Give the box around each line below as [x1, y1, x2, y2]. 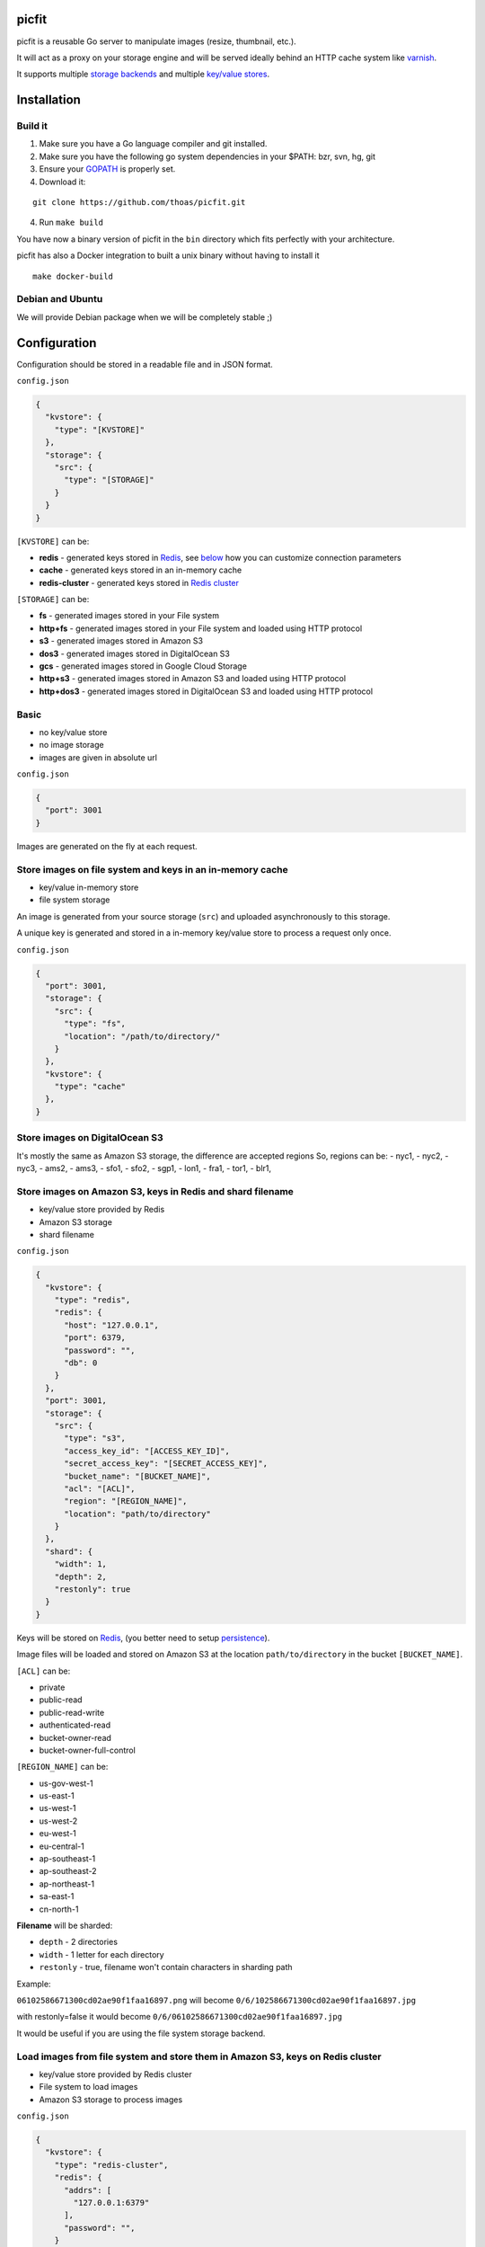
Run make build [39, 217, 103, 228]
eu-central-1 [39, 1841, 84, 1852]
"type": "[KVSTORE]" [54, 424, 145, 435]
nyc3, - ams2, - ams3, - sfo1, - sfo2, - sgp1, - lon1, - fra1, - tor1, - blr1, [16, 1162, 272, 1173]
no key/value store [39, 726, 108, 737]
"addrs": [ [64, 2185, 112, 2195]
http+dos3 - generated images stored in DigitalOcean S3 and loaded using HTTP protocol [39, 686, 373, 697]
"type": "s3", [64, 1434, 126, 1443]
